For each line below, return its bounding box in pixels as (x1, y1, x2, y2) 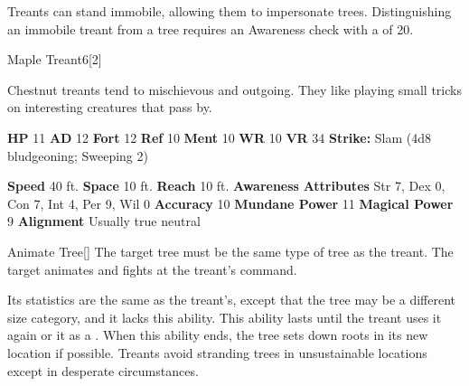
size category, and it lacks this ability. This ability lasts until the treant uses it (7, 307, 442, 326)
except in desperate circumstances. (7, 361, 199, 380)
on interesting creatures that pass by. (7, 98, 212, 117)
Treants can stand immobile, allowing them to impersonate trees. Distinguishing (7, 2, 452, 20)
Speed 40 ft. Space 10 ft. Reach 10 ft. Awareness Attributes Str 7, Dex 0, (7, 176, 446, 195)
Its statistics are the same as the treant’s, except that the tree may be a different (7, 290, 456, 309)
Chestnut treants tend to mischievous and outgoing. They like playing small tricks (7, 80, 462, 99)
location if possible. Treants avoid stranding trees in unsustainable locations (7, 343, 427, 362)
